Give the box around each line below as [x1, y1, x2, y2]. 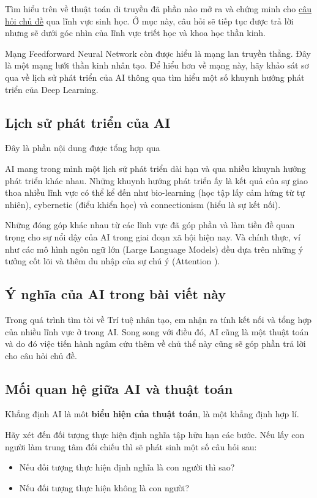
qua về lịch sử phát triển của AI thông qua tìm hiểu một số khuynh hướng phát [5, 70, 305, 83]
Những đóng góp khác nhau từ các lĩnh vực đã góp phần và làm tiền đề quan [5, 218, 295, 231]
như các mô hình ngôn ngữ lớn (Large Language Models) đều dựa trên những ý [5, 242, 304, 255]
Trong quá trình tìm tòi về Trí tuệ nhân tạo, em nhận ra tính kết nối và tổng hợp [5, 313, 312, 325]
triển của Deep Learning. [5, 83, 99, 95]
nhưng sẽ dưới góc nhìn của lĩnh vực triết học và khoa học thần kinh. [5, 26, 266, 39]
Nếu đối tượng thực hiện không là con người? [19, 481, 190, 494]
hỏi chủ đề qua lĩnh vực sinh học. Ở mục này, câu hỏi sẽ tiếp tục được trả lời [5, 14, 294, 27]
